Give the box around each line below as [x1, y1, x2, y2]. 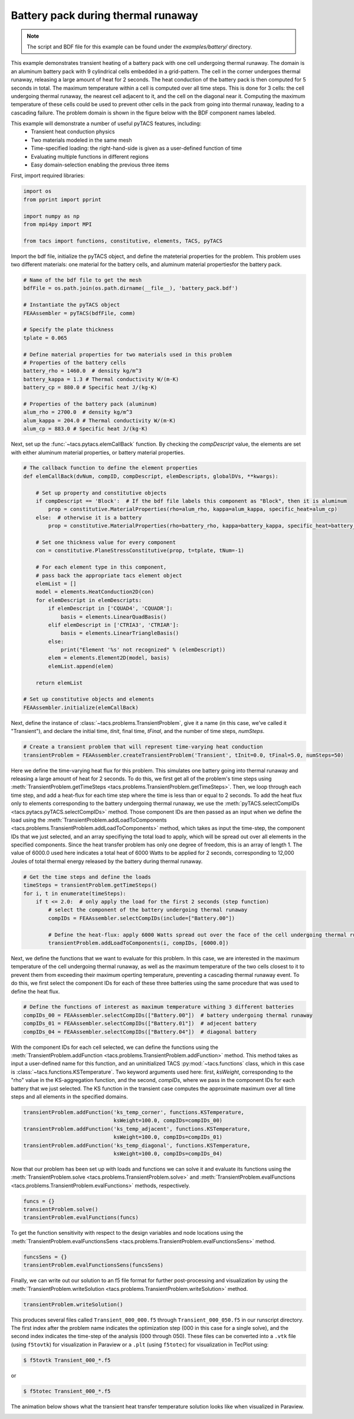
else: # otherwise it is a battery [35, 514, 142, 521]
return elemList [35, 679, 83, 686]
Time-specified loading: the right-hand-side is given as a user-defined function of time [31, 145, 242, 152]
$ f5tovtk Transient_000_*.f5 [23, 1356, 111, 1364]
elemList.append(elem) [48, 663, 114, 669]
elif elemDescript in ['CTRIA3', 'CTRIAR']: [48, 622, 179, 628]
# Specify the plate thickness [23, 326, 114, 333]
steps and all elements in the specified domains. [11, 1093, 128, 1100]
